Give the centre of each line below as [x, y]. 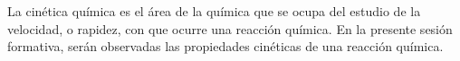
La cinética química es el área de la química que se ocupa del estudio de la [214, 11]
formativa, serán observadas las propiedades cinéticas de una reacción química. [225, 46]
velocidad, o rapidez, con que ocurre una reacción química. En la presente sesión [230, 28]
